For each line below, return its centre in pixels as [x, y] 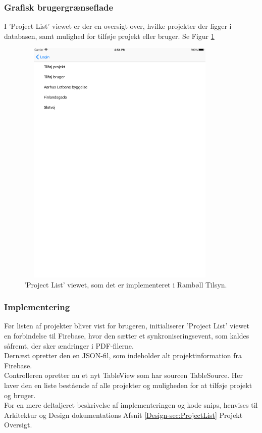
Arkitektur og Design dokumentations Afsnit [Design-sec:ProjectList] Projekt [123, 415]
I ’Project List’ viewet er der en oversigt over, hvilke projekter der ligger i [118, 26]
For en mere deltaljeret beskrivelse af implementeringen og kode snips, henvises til [131, 405]
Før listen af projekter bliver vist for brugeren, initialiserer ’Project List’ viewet [127, 326]
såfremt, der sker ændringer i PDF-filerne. [69, 345]
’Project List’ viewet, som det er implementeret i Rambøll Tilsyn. [126, 284]
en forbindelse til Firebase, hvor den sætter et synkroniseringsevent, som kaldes [127, 335]
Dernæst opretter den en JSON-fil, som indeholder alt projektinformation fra [123, 355]
